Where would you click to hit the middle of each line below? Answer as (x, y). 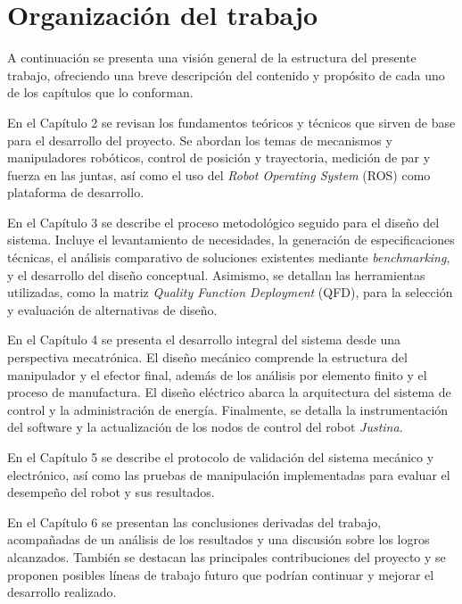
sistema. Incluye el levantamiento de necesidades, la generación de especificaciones (231, 240)
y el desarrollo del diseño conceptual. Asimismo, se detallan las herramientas (216, 274)
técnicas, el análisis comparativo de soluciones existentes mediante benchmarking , (229, 257)
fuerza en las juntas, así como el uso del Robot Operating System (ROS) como (219, 174)
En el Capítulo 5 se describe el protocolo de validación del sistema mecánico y (221, 457)
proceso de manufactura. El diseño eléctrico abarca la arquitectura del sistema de (229, 392)
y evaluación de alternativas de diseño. (112, 309)
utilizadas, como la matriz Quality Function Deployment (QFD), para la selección (230, 292)
